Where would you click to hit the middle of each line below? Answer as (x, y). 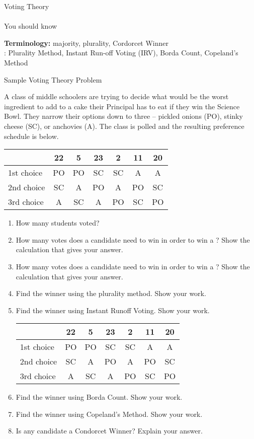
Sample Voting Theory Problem (53, 79)
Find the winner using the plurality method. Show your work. (111, 293)
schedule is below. (31, 136)
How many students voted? (58, 223)
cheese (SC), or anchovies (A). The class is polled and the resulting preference (124, 126)
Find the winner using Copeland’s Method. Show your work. (109, 414)
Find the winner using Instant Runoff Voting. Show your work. (113, 310)
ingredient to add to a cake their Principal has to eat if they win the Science (122, 106)
